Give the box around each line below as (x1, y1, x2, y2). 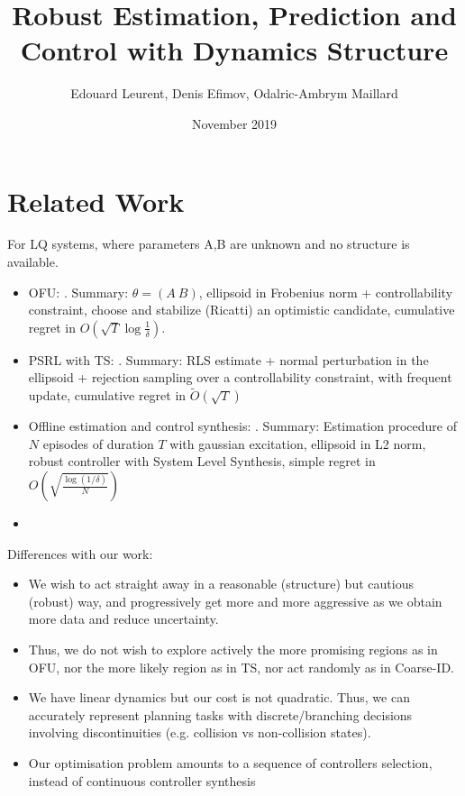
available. (7, 252, 59, 271)
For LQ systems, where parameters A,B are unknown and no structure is (7, 234, 410, 253)
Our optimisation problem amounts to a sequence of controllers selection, (28, 753, 433, 772)
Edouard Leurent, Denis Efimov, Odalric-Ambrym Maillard (70, 84, 398, 103)
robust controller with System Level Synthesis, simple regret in (28, 452, 376, 471)
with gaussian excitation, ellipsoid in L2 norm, (169, 434, 426, 453)
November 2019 (191, 114, 278, 133)
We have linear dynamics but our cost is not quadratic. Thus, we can (28, 688, 410, 707)
